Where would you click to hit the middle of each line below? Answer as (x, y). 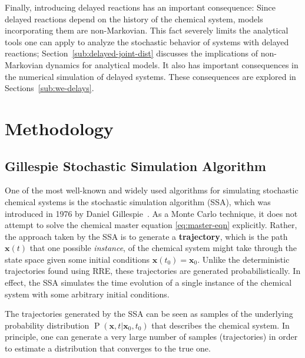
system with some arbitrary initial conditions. (87, 294)
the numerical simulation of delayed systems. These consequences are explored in (150, 76)
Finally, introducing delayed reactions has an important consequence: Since (140, 7)
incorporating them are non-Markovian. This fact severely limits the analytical (147, 30)
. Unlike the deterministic (243, 259)
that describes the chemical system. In (221, 325)
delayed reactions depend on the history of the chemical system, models (134, 19)
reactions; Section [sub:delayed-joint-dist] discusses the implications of (132, 53)
